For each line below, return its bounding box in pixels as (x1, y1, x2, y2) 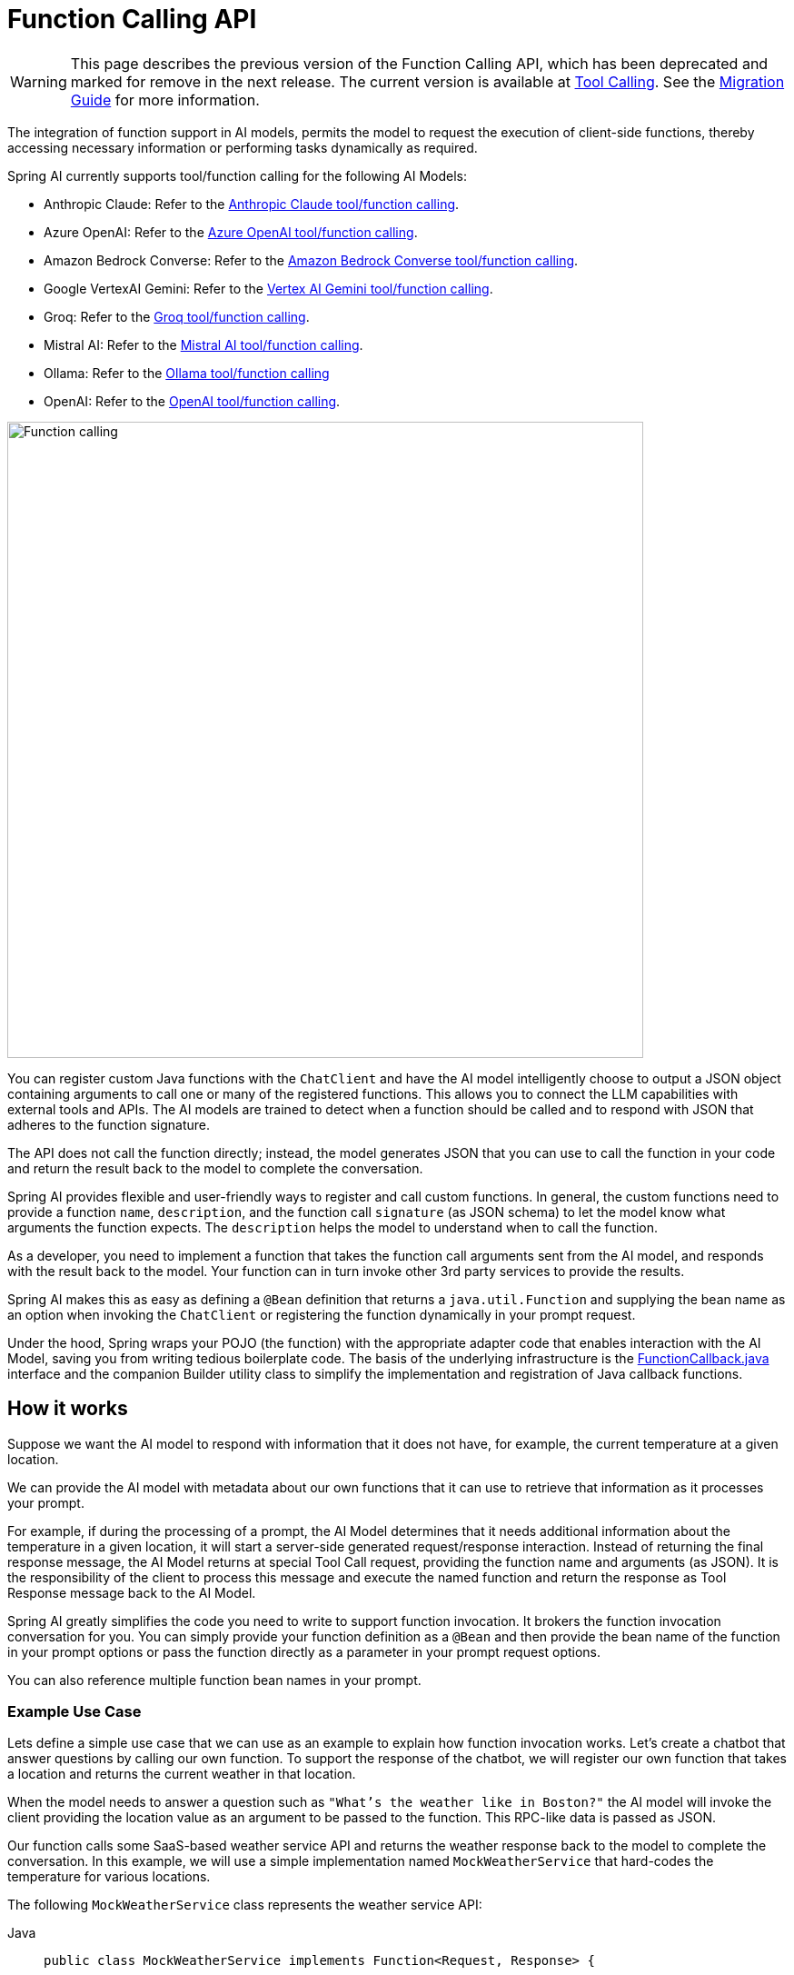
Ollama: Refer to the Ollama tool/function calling (44, 364, 330, 381)
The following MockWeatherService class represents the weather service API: (7, 1897, 482, 1913)
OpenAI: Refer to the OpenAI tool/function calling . (44, 393, 341, 409)
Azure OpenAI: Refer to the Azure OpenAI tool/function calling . (44, 224, 418, 240)
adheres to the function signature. (7, 1116, 211, 1132)
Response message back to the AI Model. (7, 1584, 256, 1601)
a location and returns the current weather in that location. (7, 1766, 356, 1782)
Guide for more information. (70, 90, 260, 109)
